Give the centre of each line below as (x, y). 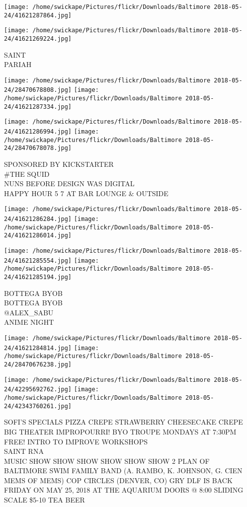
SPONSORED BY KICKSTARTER (59, 164)
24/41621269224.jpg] (38, 38)
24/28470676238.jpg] (38, 365)
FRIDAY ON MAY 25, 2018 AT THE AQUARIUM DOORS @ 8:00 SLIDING (124, 490)
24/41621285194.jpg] (38, 277)
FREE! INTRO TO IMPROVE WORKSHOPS (76, 441)
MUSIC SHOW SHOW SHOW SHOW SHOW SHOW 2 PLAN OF (107, 461)
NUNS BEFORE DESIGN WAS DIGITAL (69, 183)
